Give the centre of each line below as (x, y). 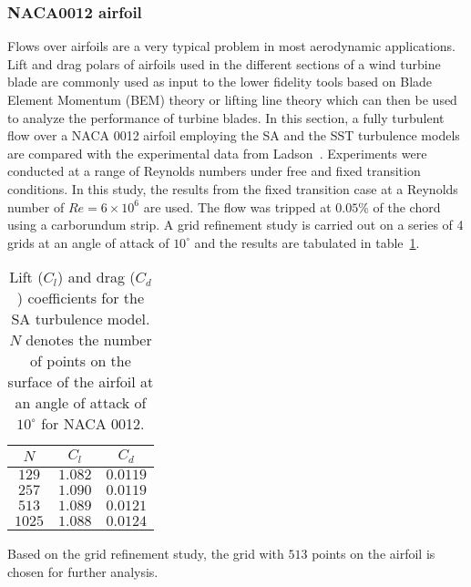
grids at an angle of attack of (88, 242)
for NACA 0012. (93, 424)
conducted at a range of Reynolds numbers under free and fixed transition (214, 171)
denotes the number (89, 340)
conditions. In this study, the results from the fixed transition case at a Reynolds (233, 188)
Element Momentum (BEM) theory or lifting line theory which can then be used (232, 99)
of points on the (81, 361)
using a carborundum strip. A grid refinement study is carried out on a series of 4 (235, 225)
